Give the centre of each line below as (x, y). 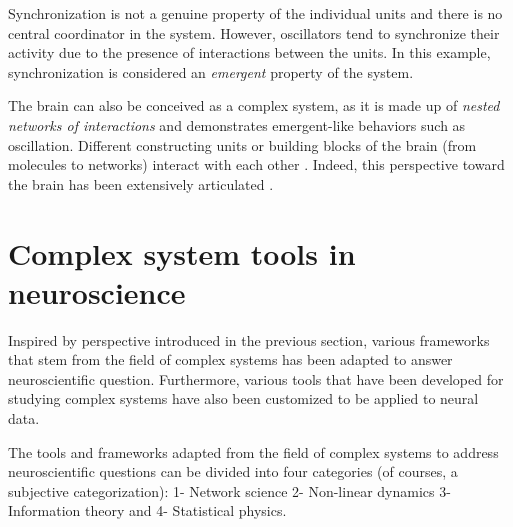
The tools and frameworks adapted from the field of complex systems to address (253, 451)
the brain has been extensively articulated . (141, 183)
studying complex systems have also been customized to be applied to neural (243, 398)
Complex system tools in (182, 252)
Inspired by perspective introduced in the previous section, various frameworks (249, 339)
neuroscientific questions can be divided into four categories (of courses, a (233, 471)
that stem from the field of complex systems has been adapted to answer (230, 359)
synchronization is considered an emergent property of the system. (211, 71)
